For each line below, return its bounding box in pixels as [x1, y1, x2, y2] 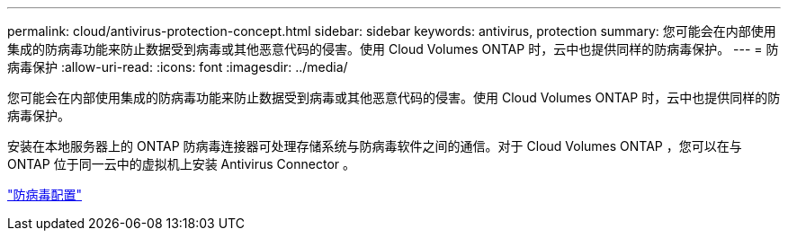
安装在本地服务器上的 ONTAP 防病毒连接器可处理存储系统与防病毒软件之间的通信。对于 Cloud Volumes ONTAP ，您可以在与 [7, 138, 742, 154]
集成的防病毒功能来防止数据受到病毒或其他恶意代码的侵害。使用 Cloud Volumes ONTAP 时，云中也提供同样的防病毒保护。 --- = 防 [7, 41, 779, 57]
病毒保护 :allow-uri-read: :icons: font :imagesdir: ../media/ [7, 59, 348, 75]
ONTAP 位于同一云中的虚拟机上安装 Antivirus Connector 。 [7, 156, 355, 172]
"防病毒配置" [7, 187, 83, 202]
